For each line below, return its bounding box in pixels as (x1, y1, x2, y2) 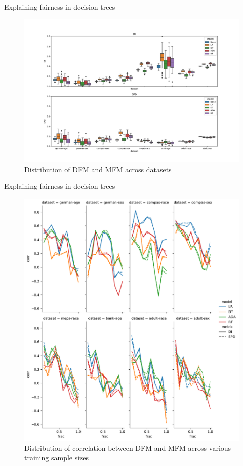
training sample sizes (24, 452, 89, 463)
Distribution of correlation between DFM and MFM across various (24, 442, 231, 453)
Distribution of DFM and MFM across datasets (24, 164, 172, 174)
